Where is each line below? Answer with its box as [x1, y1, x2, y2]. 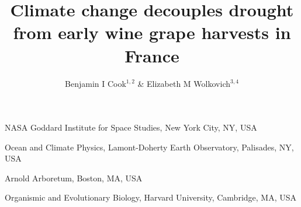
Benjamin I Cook [65, 77, 126, 89]
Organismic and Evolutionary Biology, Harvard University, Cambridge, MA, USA [5, 191, 297, 204]
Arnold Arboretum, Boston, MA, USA [5, 171, 143, 184]
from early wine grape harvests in [13, 20, 291, 44]
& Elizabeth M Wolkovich [137, 77, 230, 89]
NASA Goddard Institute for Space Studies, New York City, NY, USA [5, 121, 257, 134]
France [124, 43, 179, 67]
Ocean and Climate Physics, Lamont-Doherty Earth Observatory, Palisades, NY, [5, 141, 294, 153]
